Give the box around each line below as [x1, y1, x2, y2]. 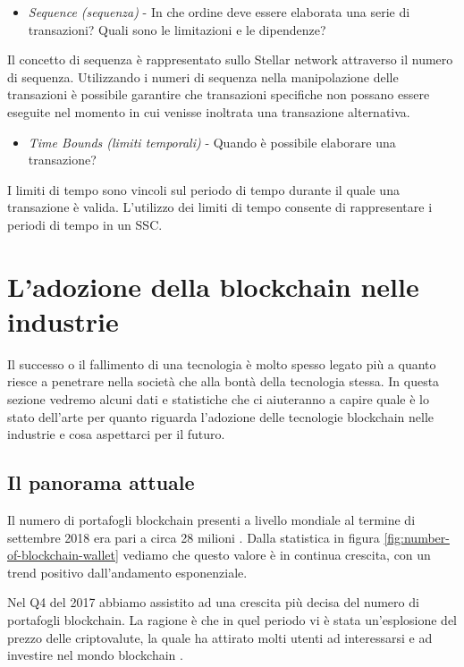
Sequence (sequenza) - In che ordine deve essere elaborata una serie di [28, 3, 410, 21]
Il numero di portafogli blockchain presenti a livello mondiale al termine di [7, 511, 416, 529]
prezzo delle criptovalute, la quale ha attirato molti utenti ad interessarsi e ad [7, 628, 433, 646]
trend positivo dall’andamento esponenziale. [7, 562, 248, 581]
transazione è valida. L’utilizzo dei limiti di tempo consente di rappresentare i [7, 198, 433, 216]
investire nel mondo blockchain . [7, 646, 183, 664]
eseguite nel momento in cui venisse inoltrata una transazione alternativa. [7, 102, 410, 121]
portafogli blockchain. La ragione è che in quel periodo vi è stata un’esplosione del [7, 610, 458, 629]
